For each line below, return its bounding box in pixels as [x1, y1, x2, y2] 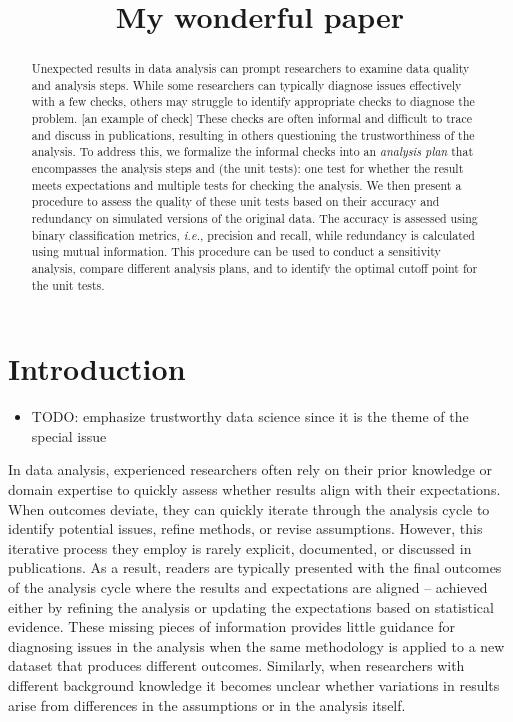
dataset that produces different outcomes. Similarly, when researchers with [8, 655, 465, 676]
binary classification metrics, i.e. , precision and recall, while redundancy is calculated [31, 226, 475, 243]
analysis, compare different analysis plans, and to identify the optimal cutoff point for [31, 260, 478, 277]
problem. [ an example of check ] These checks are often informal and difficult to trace [31, 110, 473, 127]
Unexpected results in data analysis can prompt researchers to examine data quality [31, 60, 470, 77]
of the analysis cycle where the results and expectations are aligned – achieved [8, 577, 488, 598]
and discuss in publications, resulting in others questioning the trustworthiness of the [31, 126, 475, 143]
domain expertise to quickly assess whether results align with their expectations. [8, 479, 501, 500]
